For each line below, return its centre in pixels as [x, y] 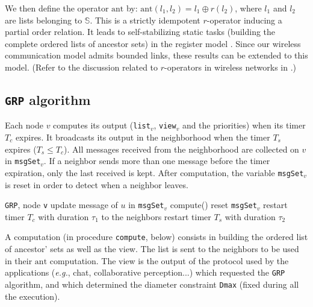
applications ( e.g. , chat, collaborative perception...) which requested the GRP [145, 272]
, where [248, 8]
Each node [24, 125]
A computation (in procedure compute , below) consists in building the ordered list [156, 237]
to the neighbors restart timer [156, 216]
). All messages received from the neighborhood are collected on [181, 149]
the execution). [33, 296]
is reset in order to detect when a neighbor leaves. [97, 184]
